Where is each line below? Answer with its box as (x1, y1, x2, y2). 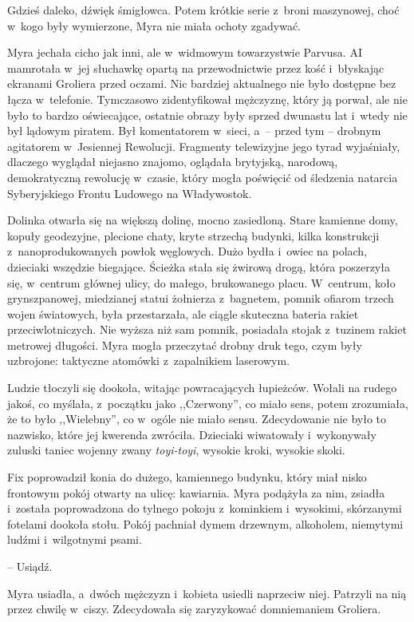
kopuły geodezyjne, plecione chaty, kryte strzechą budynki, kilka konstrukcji (7, 227, 380, 244)
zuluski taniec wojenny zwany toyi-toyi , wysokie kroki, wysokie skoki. (7, 442, 345, 458)
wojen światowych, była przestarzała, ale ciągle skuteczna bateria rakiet (7, 305, 359, 322)
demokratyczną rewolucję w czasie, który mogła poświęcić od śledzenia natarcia (7, 168, 398, 185)
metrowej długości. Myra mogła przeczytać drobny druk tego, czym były (7, 336, 362, 353)
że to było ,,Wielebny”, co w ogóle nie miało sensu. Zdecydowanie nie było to (7, 410, 387, 427)
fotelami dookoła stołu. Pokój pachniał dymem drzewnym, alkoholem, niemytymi (7, 515, 404, 532)
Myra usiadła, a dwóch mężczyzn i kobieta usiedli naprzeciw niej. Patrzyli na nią (7, 584, 407, 601)
